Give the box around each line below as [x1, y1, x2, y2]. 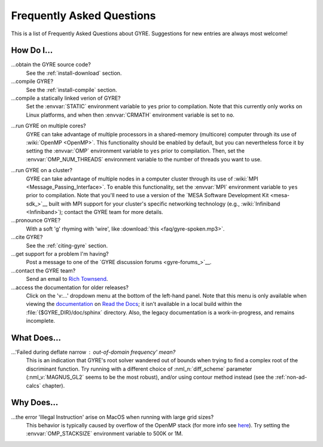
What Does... [11, 332, 62, 343]
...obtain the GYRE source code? [11, 61, 91, 68]
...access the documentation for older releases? [11, 284, 129, 291]
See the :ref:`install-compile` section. [26, 86, 117, 93]
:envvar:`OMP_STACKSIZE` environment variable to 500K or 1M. [26, 430, 184, 437]
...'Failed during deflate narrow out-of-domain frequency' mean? [11, 348, 176, 356]
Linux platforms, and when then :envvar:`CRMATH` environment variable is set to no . [26, 111, 234, 118]
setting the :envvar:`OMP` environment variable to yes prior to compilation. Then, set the [26, 147, 245, 155]
